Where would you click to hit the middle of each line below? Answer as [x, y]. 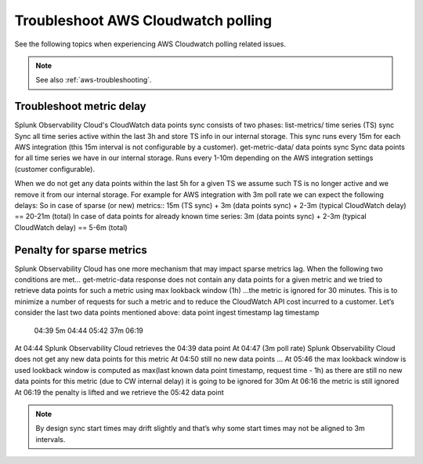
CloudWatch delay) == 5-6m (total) [71, 227]
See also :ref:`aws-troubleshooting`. [94, 80]
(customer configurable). [55, 169]
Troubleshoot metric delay [80, 106]
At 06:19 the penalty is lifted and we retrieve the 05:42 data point [119, 392]
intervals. [51, 439]
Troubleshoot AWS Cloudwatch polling [143, 20]
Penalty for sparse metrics [81, 250]
